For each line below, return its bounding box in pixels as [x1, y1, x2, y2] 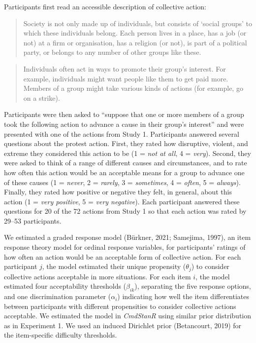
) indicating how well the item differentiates [117, 291, 250, 302]
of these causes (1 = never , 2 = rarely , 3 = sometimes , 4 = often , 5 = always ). [4, 177, 241, 187]
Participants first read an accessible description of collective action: [4, 1, 206, 11]
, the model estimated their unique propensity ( [42, 261, 186, 271]
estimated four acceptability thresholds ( [4, 281, 127, 291]
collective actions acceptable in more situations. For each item [4, 271, 191, 281]
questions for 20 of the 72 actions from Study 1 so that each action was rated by [4, 206, 247, 216]
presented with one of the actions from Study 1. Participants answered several [4, 128, 239, 139]
